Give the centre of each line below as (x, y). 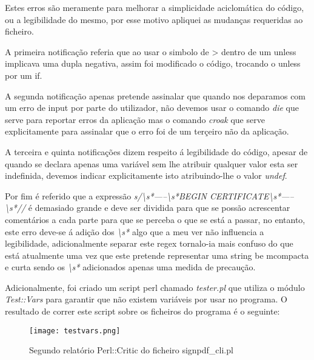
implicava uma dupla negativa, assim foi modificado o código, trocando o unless (153, 63)
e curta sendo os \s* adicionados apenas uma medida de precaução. (130, 267)
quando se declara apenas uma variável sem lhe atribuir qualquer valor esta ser (152, 163)
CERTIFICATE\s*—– (252, 195)
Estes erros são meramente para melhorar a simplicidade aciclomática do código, (155, 7)
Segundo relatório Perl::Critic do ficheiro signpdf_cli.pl (131, 350)
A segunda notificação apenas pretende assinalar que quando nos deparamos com (155, 95)
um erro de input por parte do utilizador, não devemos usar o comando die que (152, 108)
